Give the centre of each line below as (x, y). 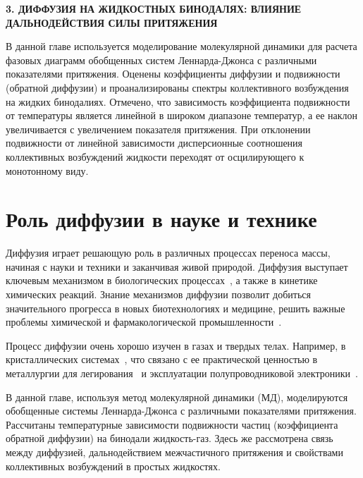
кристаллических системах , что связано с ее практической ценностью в (162, 359)
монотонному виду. (47, 170)
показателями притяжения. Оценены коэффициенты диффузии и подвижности (173, 74)
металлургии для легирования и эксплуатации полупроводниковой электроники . (182, 373)
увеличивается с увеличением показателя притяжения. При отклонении (158, 129)
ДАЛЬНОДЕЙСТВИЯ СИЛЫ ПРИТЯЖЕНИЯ (112, 22)
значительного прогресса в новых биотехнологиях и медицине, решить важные (176, 308)
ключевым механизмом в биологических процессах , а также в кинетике (162, 280)
